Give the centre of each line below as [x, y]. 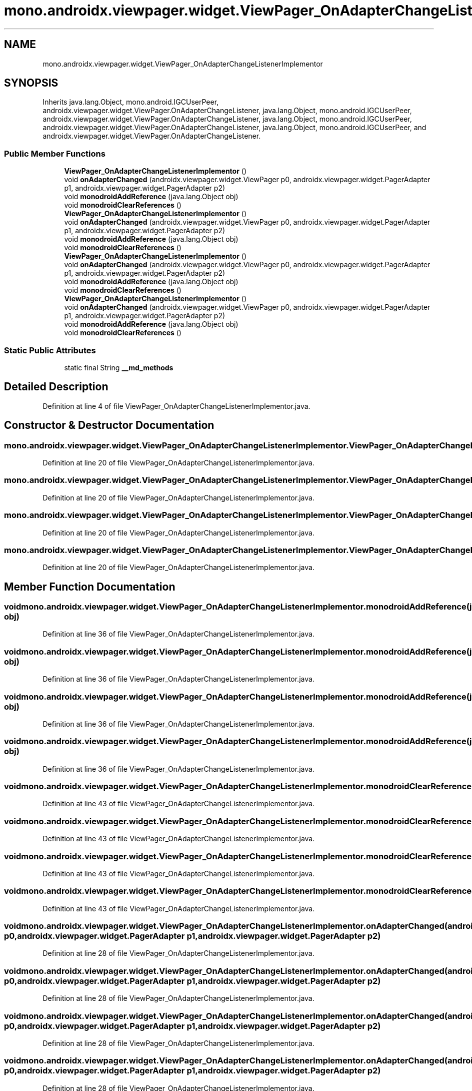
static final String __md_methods [119, 367]
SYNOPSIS [31, 83]
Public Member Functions [55, 153]
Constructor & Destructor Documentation [109, 425]
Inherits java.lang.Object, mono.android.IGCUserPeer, [131, 102]
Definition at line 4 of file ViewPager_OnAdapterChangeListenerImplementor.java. [176, 406]
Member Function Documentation [90, 587]
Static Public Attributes [50, 350]
